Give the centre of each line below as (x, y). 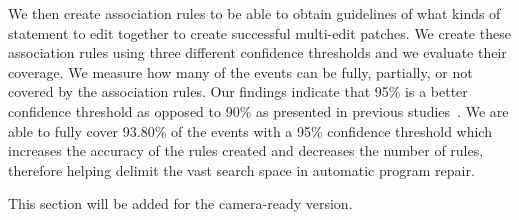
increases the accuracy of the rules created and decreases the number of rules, (246, 150)
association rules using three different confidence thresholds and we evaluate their (257, 52)
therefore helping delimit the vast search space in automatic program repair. (241, 169)
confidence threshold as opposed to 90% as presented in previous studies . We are (258, 110)
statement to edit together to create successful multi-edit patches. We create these (259, 32)
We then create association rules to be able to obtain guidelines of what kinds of (254, 13)
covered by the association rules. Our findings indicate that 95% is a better (238, 91)
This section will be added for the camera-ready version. (180, 203)
